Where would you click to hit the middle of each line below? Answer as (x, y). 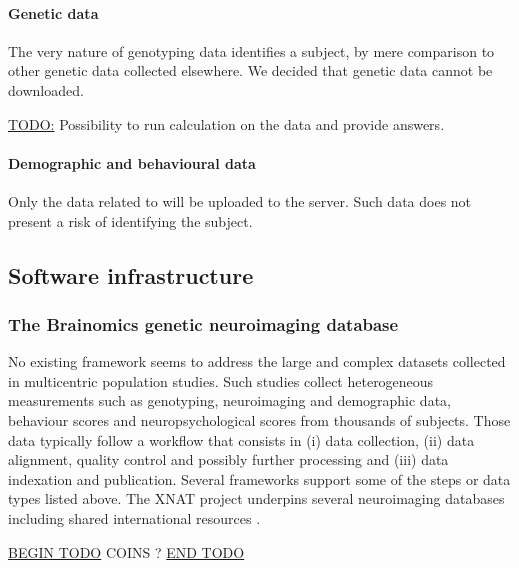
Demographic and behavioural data (132, 162)
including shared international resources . (134, 517)
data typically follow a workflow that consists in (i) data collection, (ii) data (241, 439)
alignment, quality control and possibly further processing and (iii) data (228, 459)
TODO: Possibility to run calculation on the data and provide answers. (226, 123)
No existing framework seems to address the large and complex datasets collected (257, 361)
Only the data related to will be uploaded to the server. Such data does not (240, 200)
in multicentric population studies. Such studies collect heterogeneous (221, 380)
